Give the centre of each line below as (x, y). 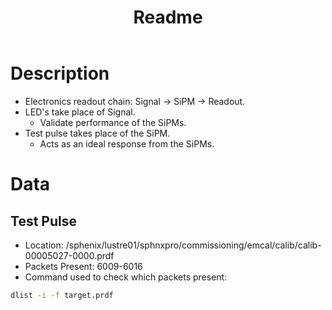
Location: (44, 245)
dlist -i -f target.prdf (62, 295)
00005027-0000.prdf (69, 255)
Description (60, 73)
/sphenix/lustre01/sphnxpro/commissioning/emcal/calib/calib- (193, 245)
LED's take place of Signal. (80, 112)
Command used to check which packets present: (126, 277)
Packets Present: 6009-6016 (83, 266)
